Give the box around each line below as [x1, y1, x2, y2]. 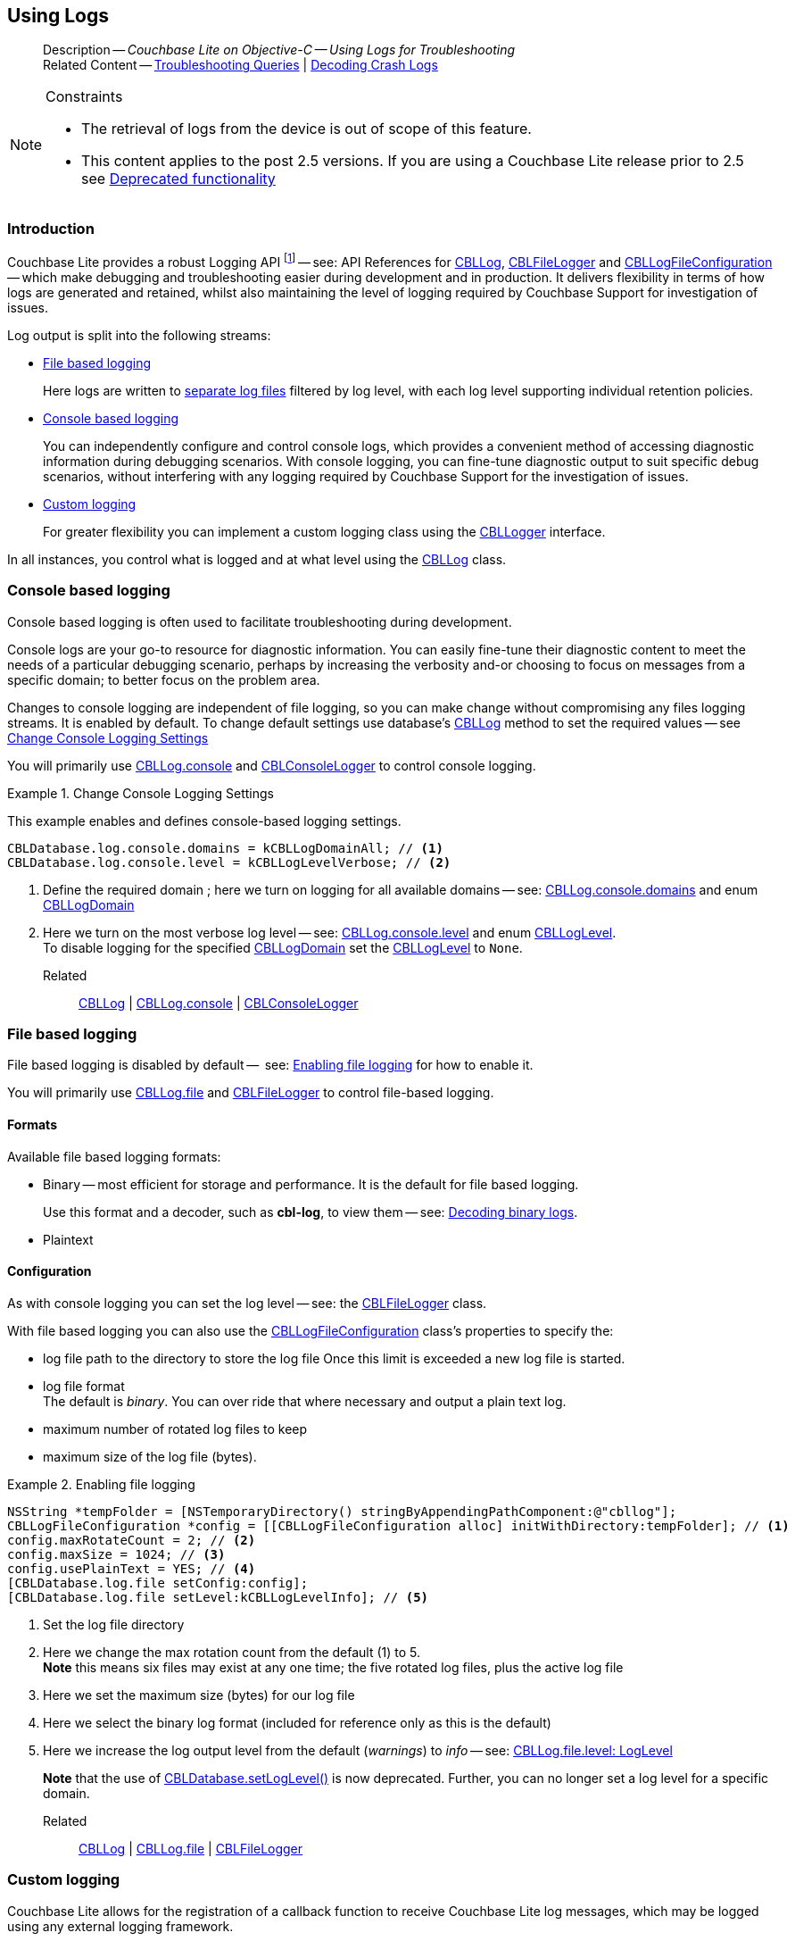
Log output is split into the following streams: [7, 327, 271, 343]
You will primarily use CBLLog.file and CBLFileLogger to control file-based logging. [7, 1085, 494, 1101]
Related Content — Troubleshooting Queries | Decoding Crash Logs [43, 57, 438, 73]
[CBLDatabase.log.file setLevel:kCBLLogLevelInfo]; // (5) [7, 1589, 429, 1604]
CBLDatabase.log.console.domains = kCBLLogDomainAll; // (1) [7, 840, 443, 855]
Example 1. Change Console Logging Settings [7, 785, 275, 801]
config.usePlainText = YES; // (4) [7, 1561, 256, 1576]
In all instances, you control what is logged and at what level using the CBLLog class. [7, 551, 507, 567]
